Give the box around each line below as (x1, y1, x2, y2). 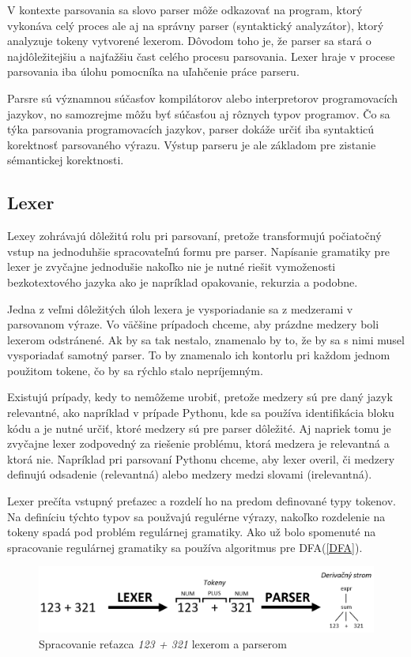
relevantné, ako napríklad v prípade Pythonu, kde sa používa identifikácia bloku (7, 404, 394, 421)
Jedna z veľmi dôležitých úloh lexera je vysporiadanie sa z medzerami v (7, 300, 353, 317)
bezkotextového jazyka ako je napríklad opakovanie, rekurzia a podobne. (7, 273, 358, 290)
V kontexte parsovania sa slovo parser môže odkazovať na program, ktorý (7, 2, 363, 17)
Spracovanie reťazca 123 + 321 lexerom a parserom (39, 635, 287, 651)
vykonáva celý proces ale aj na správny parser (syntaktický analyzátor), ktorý (7, 17, 384, 33)
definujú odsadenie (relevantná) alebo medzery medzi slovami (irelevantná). (7, 466, 372, 482)
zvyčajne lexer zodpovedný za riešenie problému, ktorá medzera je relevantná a (7, 435, 390, 452)
